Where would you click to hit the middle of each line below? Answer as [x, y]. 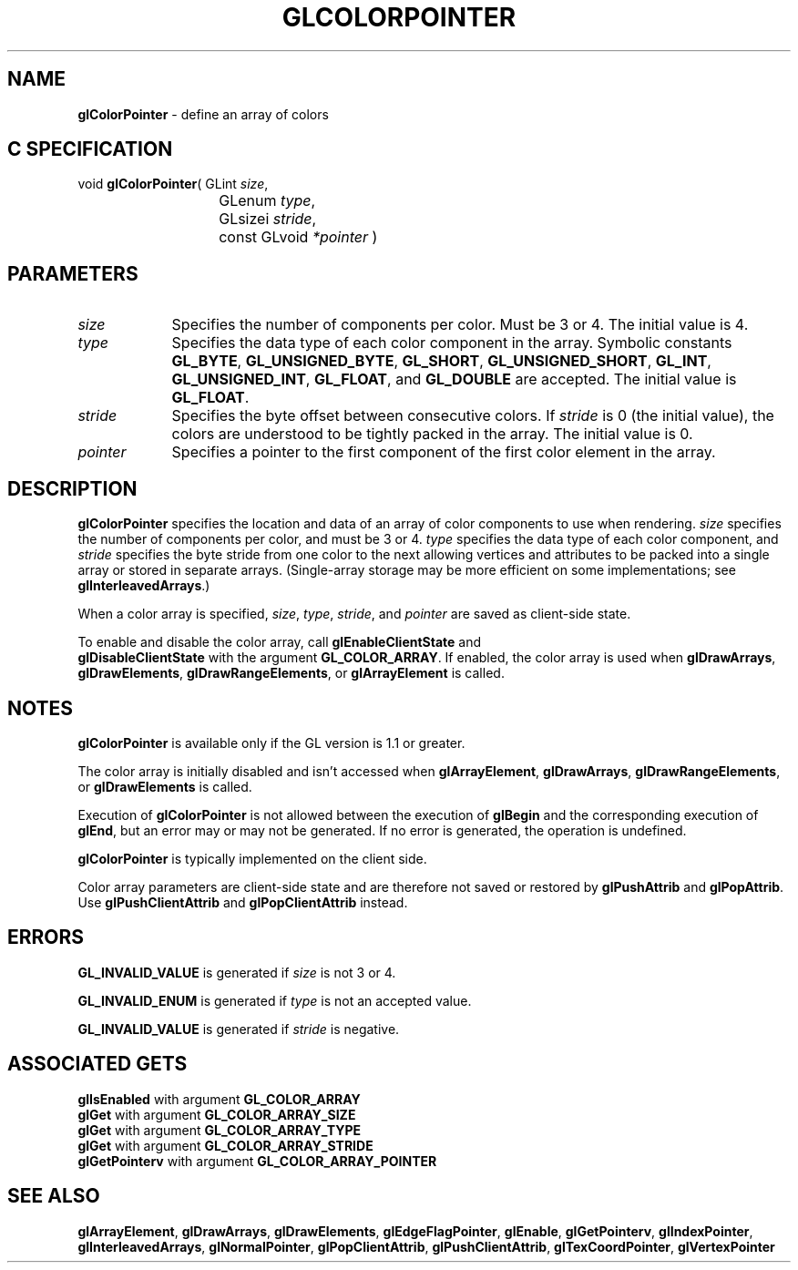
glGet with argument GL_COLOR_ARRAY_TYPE [219, 1130]
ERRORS [46, 937]
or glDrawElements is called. [165, 786]
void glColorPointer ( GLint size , [173, 184]
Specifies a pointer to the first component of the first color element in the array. [444, 452]
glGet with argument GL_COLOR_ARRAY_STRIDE [225, 1145]
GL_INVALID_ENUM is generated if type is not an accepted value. [275, 1000]
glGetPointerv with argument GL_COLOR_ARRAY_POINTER [257, 1161]
